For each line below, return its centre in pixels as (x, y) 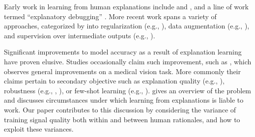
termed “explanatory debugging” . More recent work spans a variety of (110, 16)
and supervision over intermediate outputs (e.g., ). (80, 35)
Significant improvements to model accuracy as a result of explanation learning (123, 52)
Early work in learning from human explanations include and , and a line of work (126, 6)
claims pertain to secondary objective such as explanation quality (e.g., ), (114, 81)
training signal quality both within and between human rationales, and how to (122, 119)
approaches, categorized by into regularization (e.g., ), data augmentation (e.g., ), (127, 26)
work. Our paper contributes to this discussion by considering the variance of (120, 109)
